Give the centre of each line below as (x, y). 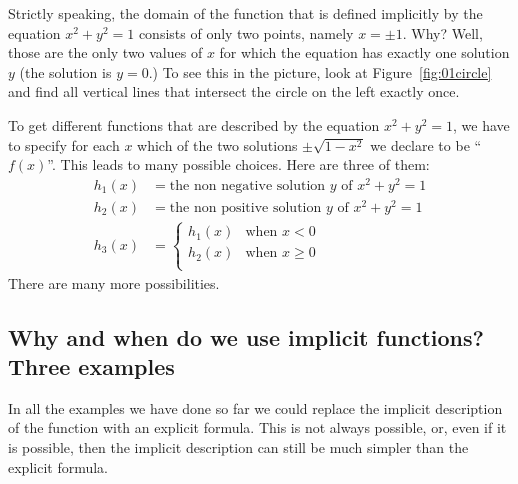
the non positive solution (245, 207)
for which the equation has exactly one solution (364, 52)
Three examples (91, 365)
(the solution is (65, 71)
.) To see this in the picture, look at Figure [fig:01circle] (320, 71)
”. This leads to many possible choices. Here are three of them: (238, 164)
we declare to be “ (426, 144)
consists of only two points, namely (246, 32)
